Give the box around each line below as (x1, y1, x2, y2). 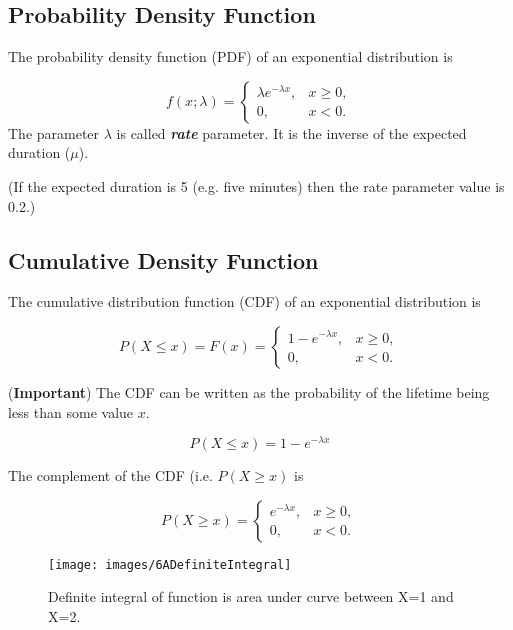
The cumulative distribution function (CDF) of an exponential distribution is (8, 291, 481, 312)
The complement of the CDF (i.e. (8, 465, 213, 486)
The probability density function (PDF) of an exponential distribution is (8, 46, 453, 67)
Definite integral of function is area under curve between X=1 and (48, 586, 454, 607)
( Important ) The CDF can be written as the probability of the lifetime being (8, 381, 490, 402)
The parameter (8, 122, 100, 143)
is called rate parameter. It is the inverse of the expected (116, 122, 467, 143)
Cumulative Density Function (8, 244, 319, 275)
